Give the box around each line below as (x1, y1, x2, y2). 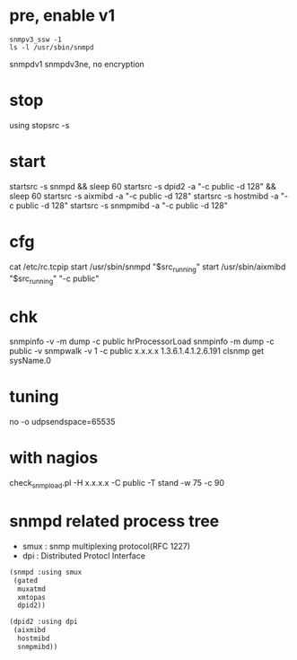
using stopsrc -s (9, 119, 70, 130)
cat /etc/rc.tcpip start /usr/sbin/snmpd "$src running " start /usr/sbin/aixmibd (9, 261, 286, 274)
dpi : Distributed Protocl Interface (22, 550, 146, 561)
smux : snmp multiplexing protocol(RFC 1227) (22, 541, 191, 551)
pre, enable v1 (9, 5, 115, 26)
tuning (9, 387, 59, 407)
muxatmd (17, 585, 47, 594)
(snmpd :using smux (9, 568, 83, 576)
